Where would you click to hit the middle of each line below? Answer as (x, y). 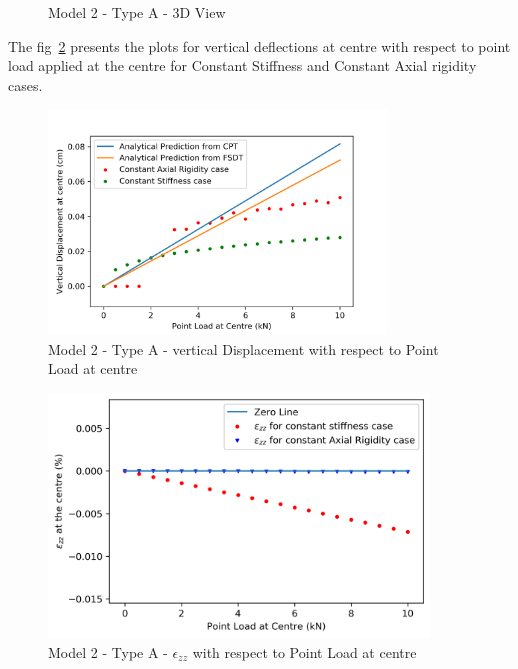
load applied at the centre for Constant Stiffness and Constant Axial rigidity (242, 65)
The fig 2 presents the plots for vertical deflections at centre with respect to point (259, 45)
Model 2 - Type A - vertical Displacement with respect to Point (243, 348)
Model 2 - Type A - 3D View (137, 12)
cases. (25, 84)
